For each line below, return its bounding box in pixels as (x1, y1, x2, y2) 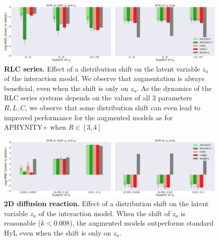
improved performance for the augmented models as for (4, 112, 173, 122)
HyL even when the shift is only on (4, 228, 111, 238)
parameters (158, 92, 192, 103)
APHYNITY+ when (4, 122, 66, 132)
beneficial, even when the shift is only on (4, 82, 128, 93)
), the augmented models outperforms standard (69, 218, 214, 228)
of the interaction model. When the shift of (38, 208, 170, 218)
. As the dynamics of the (136, 82, 212, 93)
